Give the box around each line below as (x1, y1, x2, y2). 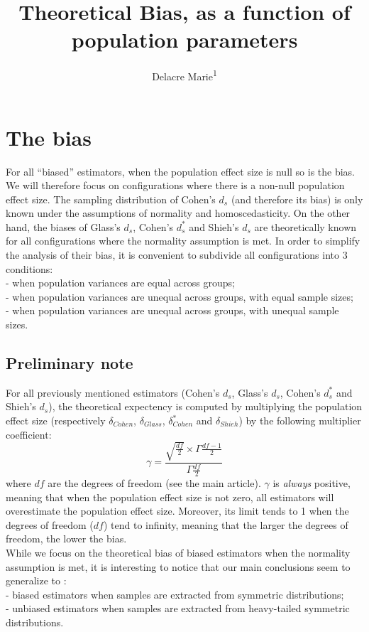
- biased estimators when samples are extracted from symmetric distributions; (6, 587, 344, 601)
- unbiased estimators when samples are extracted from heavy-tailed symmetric (6, 601, 350, 616)
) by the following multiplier (238, 413, 361, 428)
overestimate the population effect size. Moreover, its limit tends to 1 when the (6, 503, 349, 518)
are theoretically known (254, 219, 357, 234)
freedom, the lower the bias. (6, 531, 127, 546)
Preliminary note (6, 352, 133, 374)
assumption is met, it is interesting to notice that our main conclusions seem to (6, 559, 351, 574)
